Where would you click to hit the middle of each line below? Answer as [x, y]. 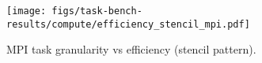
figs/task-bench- [97, 11]
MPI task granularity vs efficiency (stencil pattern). [131, 49]
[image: [27, 11]
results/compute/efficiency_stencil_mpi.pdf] [128, 24]
